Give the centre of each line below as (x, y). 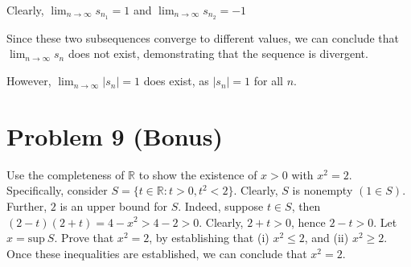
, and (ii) (327, 238)
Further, (27, 205)
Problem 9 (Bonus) (115, 136)
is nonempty (323, 190)
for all (268, 81)
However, (29, 81)
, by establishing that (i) (209, 238)
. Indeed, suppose (221, 205)
